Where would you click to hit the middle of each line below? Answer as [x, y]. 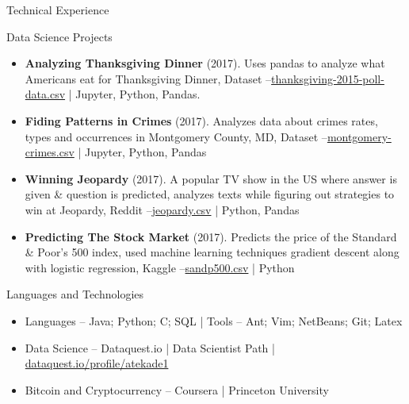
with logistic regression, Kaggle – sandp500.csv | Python [160, 267]
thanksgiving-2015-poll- [328, 78]
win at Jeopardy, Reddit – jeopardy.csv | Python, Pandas [162, 209]
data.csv [45, 94]
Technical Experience [58, 10]
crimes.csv [50, 152]
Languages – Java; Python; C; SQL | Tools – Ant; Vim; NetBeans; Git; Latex [214, 320]
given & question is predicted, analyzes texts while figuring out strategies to [210, 194]
